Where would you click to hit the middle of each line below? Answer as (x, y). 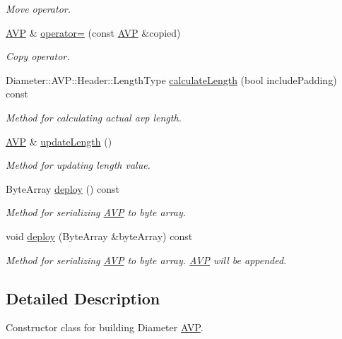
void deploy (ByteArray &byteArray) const (99, 236)
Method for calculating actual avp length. (94, 117)
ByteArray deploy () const (63, 188)
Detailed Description (83, 298)
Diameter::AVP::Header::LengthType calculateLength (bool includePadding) (171, 79)
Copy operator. (38, 56)
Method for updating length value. (78, 165)
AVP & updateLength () (59, 141)
